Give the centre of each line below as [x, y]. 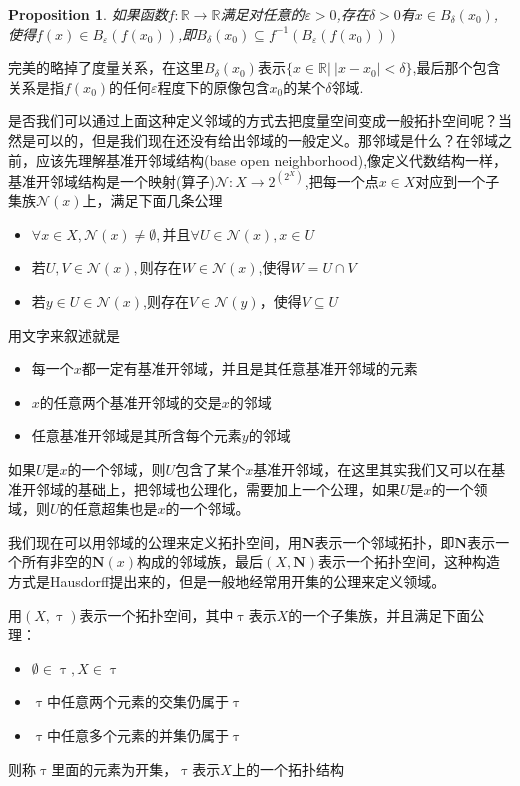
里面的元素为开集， [114, 768]
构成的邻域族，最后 [200, 561]
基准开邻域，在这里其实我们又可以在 [372, 469]
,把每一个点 [341, 180]
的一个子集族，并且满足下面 [379, 614]
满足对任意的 [262, 14]
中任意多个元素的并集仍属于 [137, 734]
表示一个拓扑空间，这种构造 [409, 561]
